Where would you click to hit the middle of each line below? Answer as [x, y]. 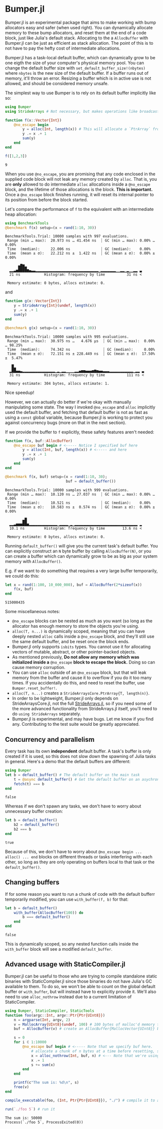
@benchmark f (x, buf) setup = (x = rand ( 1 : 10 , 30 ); [56, 477]
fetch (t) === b [29, 784]
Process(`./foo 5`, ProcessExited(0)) [44, 1122]
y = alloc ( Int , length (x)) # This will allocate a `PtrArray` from [92, 129]
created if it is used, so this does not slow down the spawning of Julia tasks [81, 756]
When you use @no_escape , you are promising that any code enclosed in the [80, 174]
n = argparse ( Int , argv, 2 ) [42, 1020]
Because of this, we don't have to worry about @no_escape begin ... [73, 852]
